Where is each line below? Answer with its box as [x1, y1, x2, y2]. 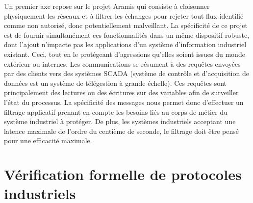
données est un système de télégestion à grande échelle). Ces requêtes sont [4, 77, 227, 88]
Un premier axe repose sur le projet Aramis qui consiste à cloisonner [4, 1, 210, 11]
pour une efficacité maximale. [4, 135, 92, 146]
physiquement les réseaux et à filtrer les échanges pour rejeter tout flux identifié [4, 10, 244, 21]
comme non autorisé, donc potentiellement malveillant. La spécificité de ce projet [4, 20, 248, 30]
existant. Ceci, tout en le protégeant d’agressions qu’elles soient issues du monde [4, 49, 245, 59]
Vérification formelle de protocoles [4, 164, 242, 184]
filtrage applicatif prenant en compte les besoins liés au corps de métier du [4, 106, 228, 117]
